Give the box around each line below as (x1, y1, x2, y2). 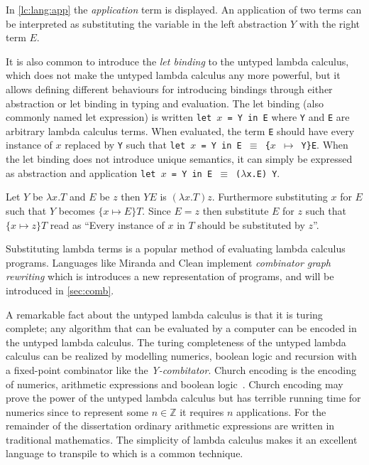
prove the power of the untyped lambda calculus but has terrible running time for (6, 390, 361, 405)
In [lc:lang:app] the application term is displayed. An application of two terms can (6, 2, 362, 16)
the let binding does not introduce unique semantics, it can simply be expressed (6, 151, 353, 166)
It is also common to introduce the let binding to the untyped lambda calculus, (6, 53, 349, 68)
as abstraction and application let (6, 165, 156, 180)
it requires (180, 404, 224, 419)
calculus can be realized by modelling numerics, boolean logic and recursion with (6, 348, 357, 363)
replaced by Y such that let (65, 137, 186, 152)
